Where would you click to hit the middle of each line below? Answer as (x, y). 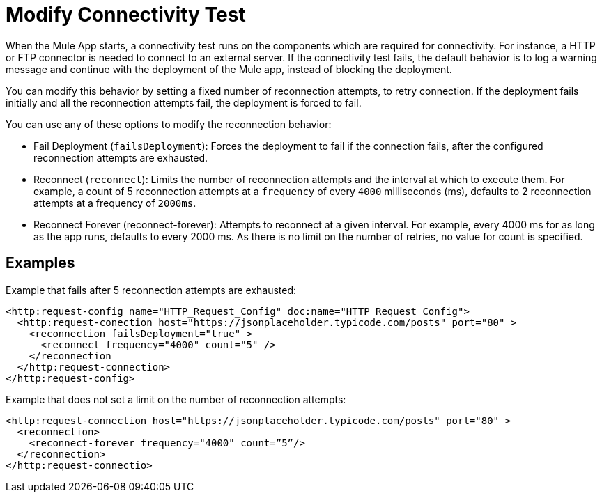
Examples (40, 263)
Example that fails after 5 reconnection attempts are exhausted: (151, 290)
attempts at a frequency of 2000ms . (115, 203)
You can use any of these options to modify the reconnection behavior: (169, 124)
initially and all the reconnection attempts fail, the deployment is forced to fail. (184, 102)
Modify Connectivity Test (126, 15)
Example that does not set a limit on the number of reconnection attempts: (176, 399)
